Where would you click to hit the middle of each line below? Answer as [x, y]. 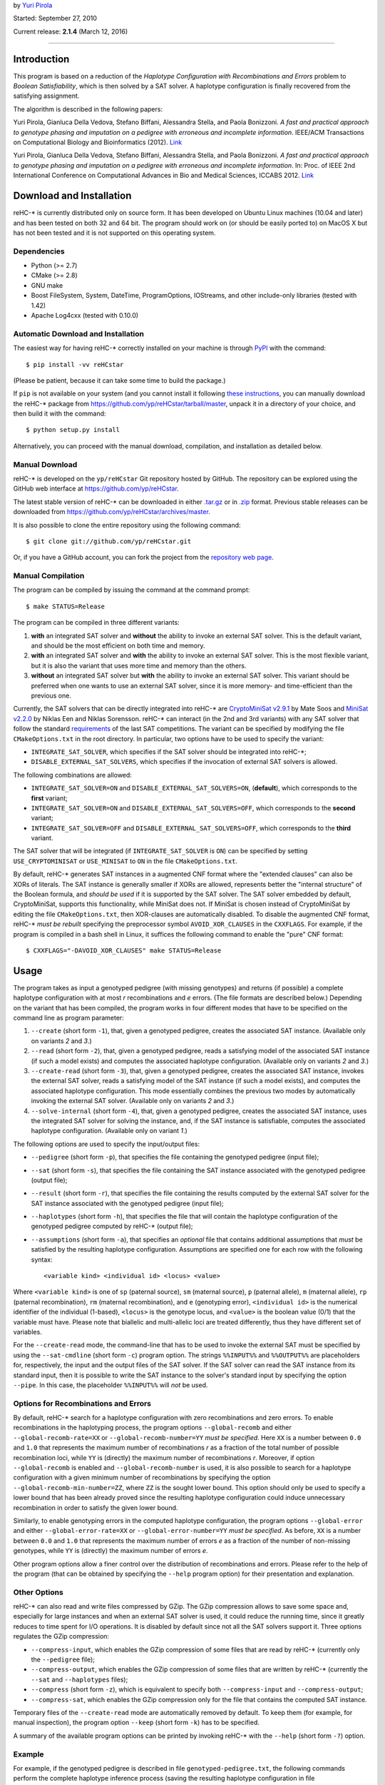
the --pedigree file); [63, 1659]
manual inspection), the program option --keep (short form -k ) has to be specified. [137, 1723]
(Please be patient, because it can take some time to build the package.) [119, 380]
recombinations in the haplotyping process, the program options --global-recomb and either [153, 1427]
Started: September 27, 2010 [55, 19]
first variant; [49, 798]
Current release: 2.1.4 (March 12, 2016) [71, 31]
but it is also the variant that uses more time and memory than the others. [139, 665]
